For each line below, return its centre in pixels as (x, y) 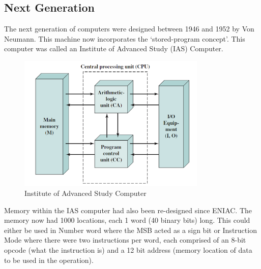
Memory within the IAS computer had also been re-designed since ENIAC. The (128, 210)
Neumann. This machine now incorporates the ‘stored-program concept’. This (125, 38)
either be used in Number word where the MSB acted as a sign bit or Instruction (130, 230)
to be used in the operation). (49, 260)
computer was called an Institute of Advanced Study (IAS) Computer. (114, 48)
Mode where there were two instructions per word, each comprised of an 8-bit (125, 240)
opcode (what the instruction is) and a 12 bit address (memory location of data (128, 249)
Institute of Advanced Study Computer (85, 193)
